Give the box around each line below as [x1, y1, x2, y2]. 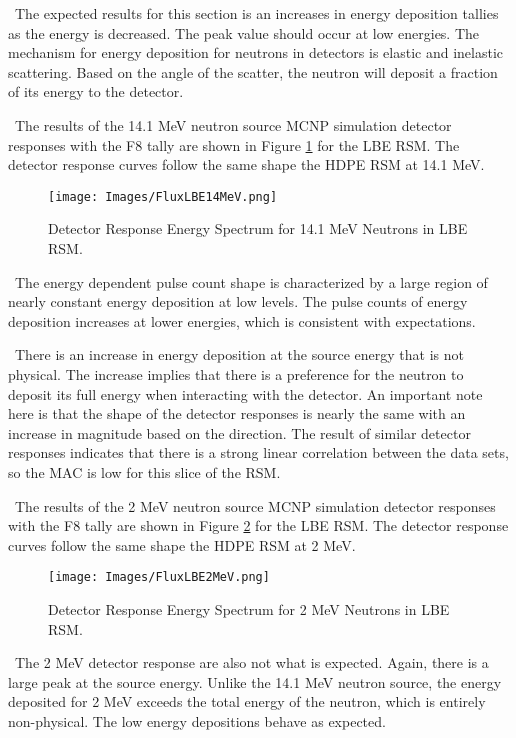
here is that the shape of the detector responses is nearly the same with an [8, 403, 466, 424]
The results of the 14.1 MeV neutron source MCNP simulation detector [14, 114, 452, 135]
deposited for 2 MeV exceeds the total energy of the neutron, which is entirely [8, 691, 486, 712]
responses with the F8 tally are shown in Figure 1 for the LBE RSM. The [8, 134, 460, 155]
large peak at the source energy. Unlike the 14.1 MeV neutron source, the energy [8, 671, 502, 692]
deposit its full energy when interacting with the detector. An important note [8, 383, 483, 404]
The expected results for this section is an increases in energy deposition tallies [14, 3, 499, 23]
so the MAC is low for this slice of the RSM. [8, 461, 281, 482]
